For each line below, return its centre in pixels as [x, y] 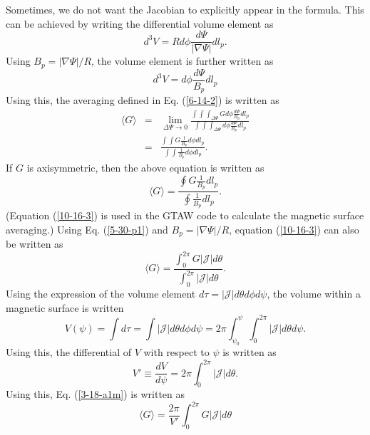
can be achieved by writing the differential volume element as [140, 23]
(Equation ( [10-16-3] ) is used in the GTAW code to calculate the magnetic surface [185, 215]
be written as [35, 243]
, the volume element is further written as [183, 61]
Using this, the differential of [68, 352]
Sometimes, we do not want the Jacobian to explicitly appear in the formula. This [185, 9]
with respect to [176, 352]
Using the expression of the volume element [101, 294]
